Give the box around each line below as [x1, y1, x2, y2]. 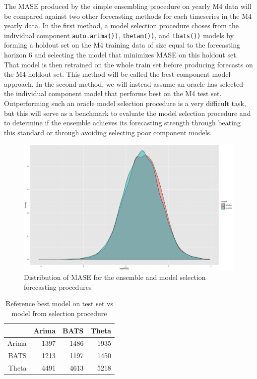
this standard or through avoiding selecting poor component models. [4, 127, 212, 137]
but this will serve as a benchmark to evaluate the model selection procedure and [4, 108, 251, 118]
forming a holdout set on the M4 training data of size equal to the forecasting [4, 40, 240, 50]
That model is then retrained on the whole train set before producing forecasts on [4, 59, 253, 69]
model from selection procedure [11, 308, 107, 318]
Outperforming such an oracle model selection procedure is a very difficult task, [4, 98, 246, 108]
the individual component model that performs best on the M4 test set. [4, 88, 222, 99]
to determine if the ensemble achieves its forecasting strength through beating [4, 117, 241, 128]
